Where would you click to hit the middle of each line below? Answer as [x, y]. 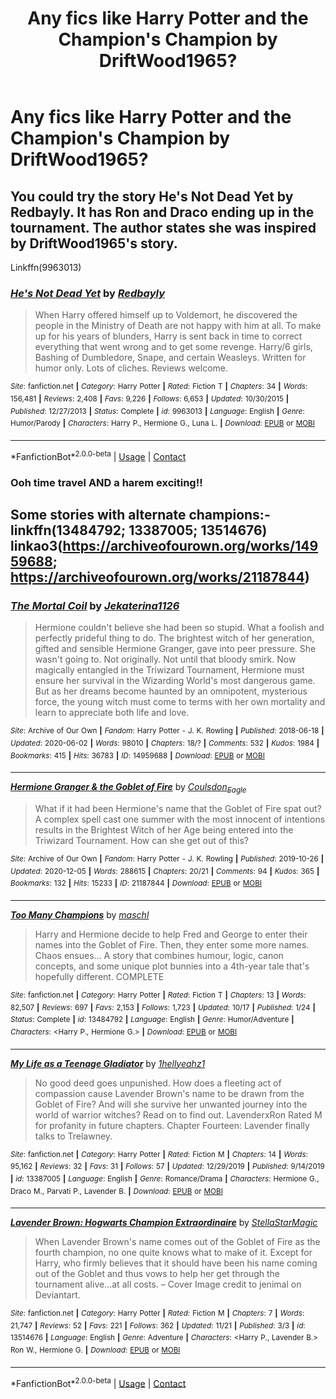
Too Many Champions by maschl [80, 914]
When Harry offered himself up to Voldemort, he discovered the [166, 315]
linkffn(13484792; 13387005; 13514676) [139, 530]
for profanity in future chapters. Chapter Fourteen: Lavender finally [172, 1125]
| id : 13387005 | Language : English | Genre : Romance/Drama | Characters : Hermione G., [165, 1178]
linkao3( [36, 545]
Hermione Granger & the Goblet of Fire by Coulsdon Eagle [128, 788]
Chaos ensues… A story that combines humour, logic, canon [159, 955]
